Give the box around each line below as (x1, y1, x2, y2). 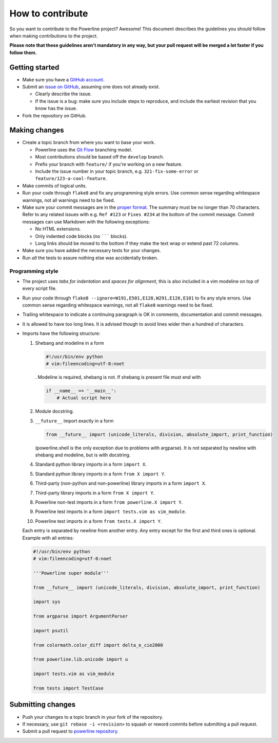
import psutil (33, 628, 69, 633)
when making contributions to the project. (9, 32, 98, 39)
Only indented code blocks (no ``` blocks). (35, 233, 128, 239)
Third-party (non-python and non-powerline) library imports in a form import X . (35, 480, 206, 486)
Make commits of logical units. (22, 183, 87, 189)
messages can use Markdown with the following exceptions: (22, 219, 150, 225)
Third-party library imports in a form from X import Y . (35, 489, 155, 496)
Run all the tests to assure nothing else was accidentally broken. (22, 255, 158, 261)
